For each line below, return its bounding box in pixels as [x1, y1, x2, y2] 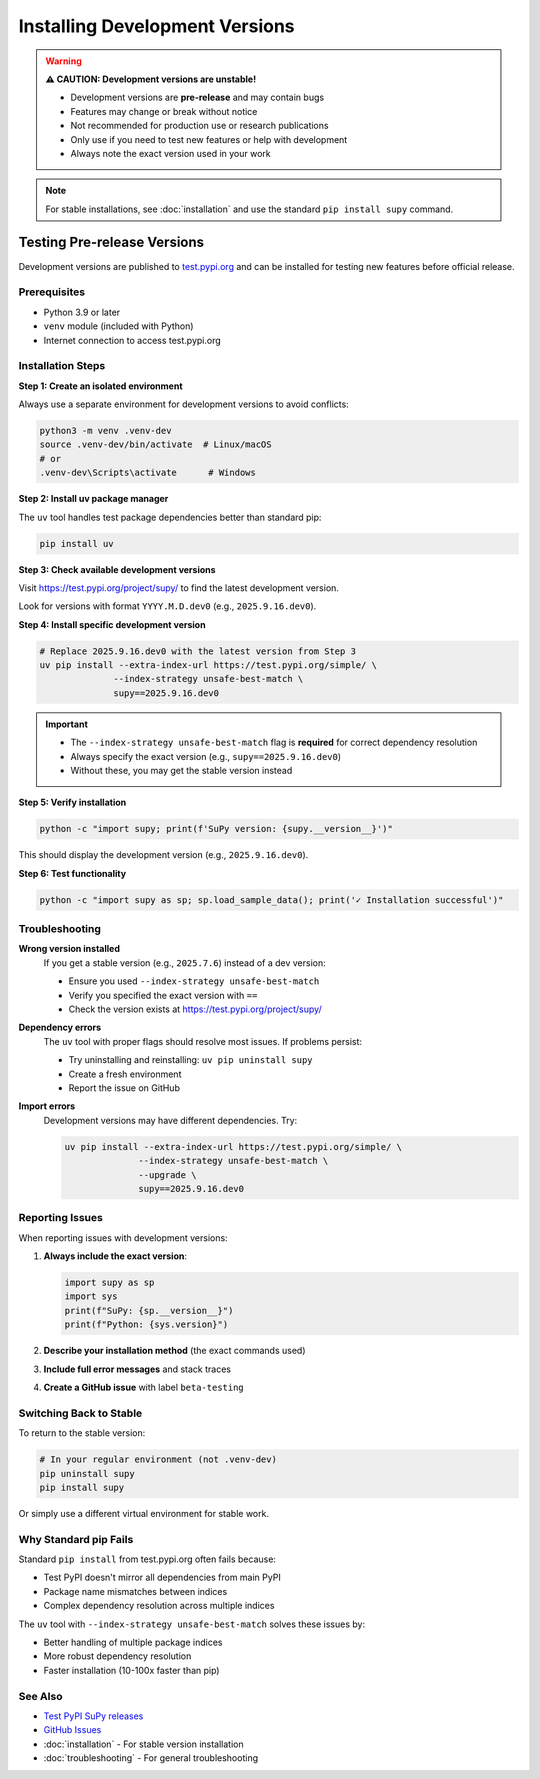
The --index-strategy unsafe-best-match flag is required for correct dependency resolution [70, 736, 478, 749]
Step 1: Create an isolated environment [18, 380, 184, 392]
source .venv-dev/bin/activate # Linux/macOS [39, 439, 272, 450]
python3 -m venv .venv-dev [39, 425, 172, 437]
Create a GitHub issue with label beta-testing [43, 1381, 244, 1393]
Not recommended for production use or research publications [70, 120, 329, 132]
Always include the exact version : [43, 1250, 187, 1262]
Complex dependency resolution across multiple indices [43, 1600, 275, 1612]
